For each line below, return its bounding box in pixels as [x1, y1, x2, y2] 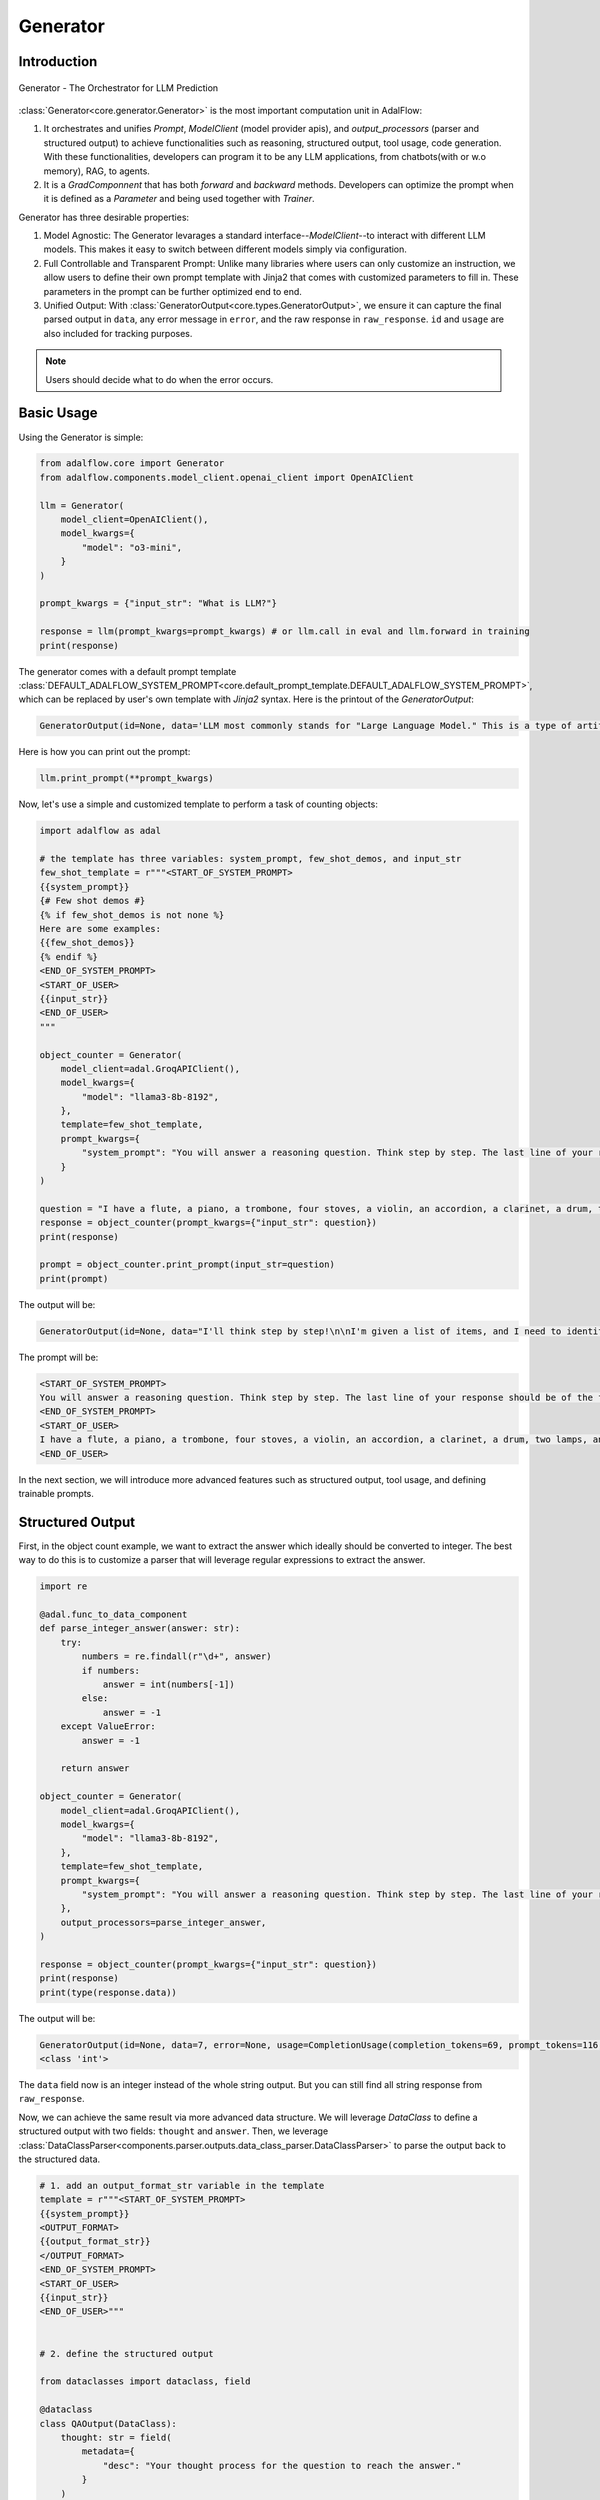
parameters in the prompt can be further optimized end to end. [43, 285, 302, 297]
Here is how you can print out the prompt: [18, 746, 191, 758]
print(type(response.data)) [39, 1986, 177, 1998]
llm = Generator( [39, 500, 125, 511]
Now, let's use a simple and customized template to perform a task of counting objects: [18, 798, 379, 810]
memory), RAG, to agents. [43, 165, 150, 177]
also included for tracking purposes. [43, 327, 193, 339]
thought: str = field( [60, 2431, 172, 2443]
